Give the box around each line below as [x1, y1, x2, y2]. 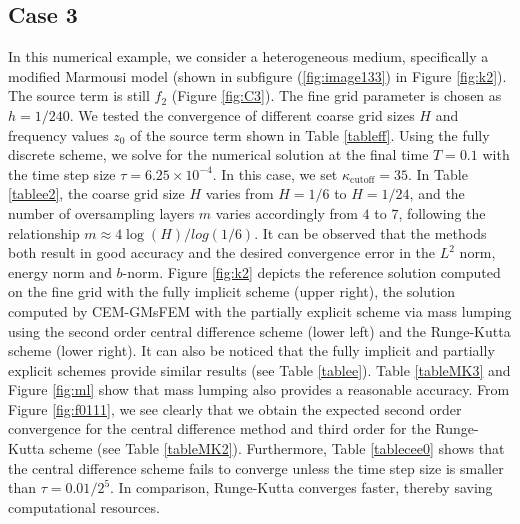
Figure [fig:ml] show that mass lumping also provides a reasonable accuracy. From [8, 379, 510, 400]
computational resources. [8, 496, 160, 517]
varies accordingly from [215, 202, 358, 223]
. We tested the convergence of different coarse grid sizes [69, 104, 415, 125]
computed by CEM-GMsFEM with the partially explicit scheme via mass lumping [8, 300, 512, 321]
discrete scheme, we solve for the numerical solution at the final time [8, 144, 429, 165]
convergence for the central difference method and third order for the [8, 418, 431, 439]
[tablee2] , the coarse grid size [8, 183, 185, 204]
